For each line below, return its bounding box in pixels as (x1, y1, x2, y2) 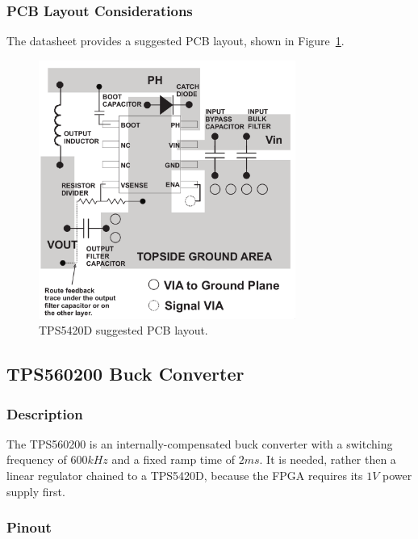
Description (6, 403, 83, 423)
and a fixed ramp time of (111, 451, 235, 468)
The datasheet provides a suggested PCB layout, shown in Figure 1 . (6, 32, 345, 49)
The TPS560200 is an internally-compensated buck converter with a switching (6, 435, 393, 452)
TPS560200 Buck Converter (6, 361, 245, 386)
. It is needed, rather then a (259, 451, 396, 468)
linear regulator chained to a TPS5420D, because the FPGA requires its (6, 467, 363, 484)
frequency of (6, 451, 67, 468)
